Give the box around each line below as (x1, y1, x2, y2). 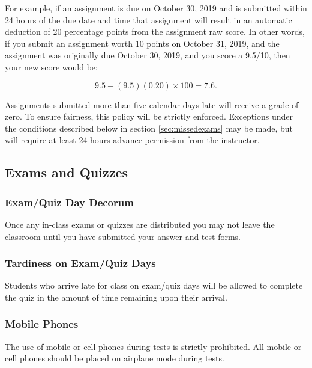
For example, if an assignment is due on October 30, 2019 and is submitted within (5, 2, 307, 14)
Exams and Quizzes (5, 163, 128, 182)
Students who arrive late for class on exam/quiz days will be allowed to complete (5, 279, 303, 292)
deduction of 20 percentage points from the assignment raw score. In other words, (5, 25, 305, 38)
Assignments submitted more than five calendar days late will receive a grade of (5, 98, 299, 111)
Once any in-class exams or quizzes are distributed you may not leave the (5, 218, 275, 230)
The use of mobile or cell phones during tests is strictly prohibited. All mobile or (5, 340, 302, 352)
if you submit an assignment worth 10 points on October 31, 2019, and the (5, 37, 280, 49)
